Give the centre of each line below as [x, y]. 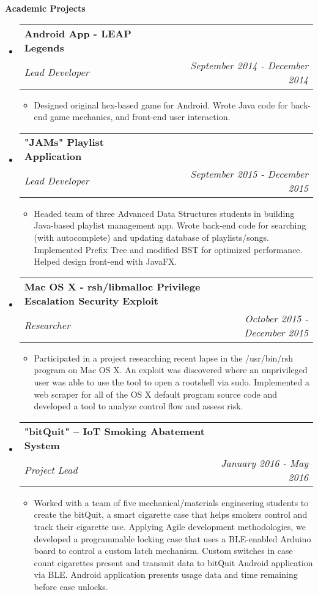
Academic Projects [45, 8]
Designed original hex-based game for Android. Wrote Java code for [161, 104]
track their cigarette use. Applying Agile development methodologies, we [170, 526]
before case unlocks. [71, 586]
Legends [44, 47]
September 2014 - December [249, 65]
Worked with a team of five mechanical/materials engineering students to [171, 502]
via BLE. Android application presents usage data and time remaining [166, 574]
